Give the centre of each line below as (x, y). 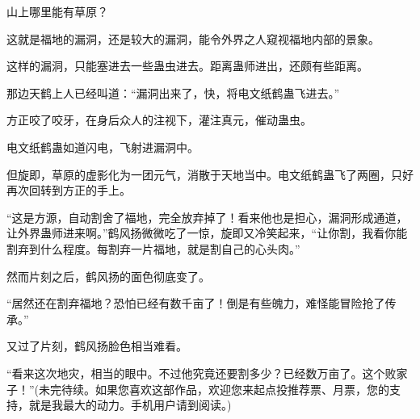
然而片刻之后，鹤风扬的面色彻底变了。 (108, 276)
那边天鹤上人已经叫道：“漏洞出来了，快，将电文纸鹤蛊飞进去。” (173, 92)
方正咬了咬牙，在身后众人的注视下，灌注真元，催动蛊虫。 (159, 120)
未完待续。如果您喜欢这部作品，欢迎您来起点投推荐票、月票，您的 (214, 389)
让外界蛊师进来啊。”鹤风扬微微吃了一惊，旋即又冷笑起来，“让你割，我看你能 (207, 233)
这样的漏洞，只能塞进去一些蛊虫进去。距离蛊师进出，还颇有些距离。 (187, 66)
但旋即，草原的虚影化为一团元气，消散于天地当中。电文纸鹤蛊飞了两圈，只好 (210, 174)
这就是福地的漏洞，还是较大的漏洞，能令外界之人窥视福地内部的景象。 (193, 38)
